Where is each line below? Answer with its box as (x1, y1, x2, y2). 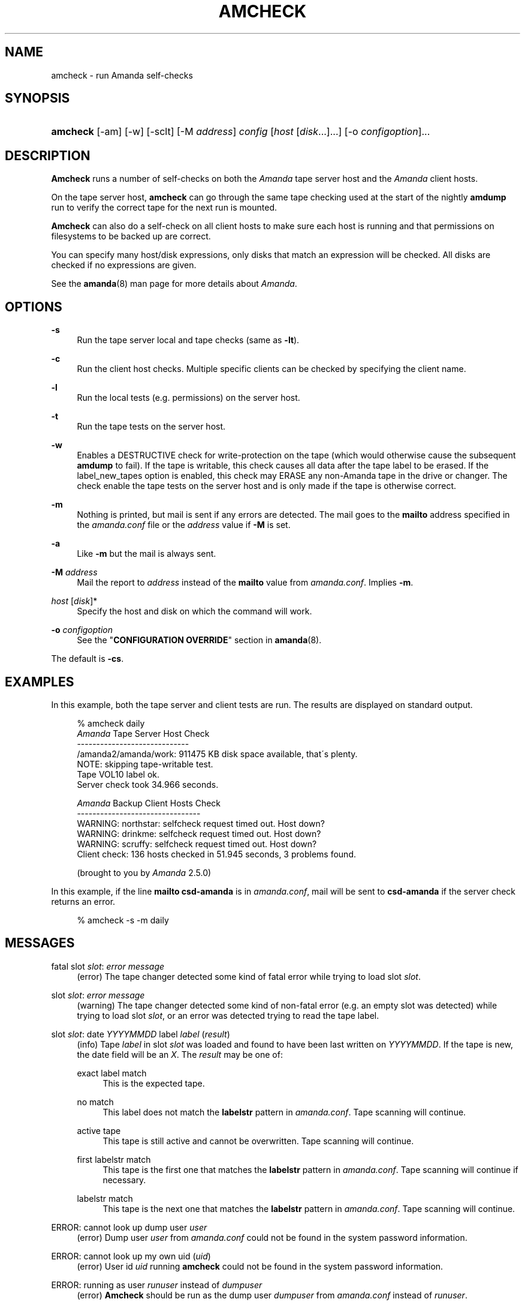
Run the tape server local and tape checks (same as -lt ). (77, 335, 300, 346)
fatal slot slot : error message (51, 961, 165, 971)
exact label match (77, 1067, 147, 1078)
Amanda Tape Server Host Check (77, 728, 210, 739)
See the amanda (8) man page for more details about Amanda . (51, 278, 297, 289)
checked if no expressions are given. (51, 260, 197, 271)
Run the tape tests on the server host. (77, 421, 226, 432)
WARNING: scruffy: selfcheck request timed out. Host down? (77, 838, 317, 849)
